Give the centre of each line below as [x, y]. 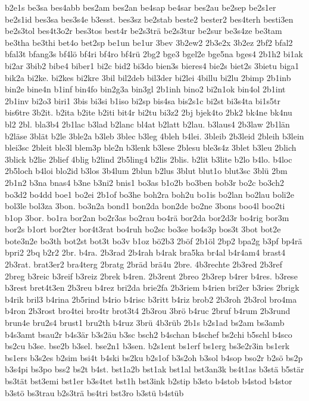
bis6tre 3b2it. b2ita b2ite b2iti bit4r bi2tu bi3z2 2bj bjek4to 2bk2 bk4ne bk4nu [149, 112]
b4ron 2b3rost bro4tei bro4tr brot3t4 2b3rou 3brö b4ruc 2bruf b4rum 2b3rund [148, 311]
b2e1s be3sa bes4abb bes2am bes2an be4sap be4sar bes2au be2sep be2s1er [141, 7]
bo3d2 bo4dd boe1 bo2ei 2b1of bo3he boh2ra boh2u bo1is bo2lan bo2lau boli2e [149, 194]
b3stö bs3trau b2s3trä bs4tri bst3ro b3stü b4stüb [94, 392]
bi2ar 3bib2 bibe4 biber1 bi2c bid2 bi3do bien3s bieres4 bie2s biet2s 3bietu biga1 [152, 65]
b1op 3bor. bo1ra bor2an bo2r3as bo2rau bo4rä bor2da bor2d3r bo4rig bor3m [147, 217]
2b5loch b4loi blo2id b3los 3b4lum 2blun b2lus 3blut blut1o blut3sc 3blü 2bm [146, 171]
